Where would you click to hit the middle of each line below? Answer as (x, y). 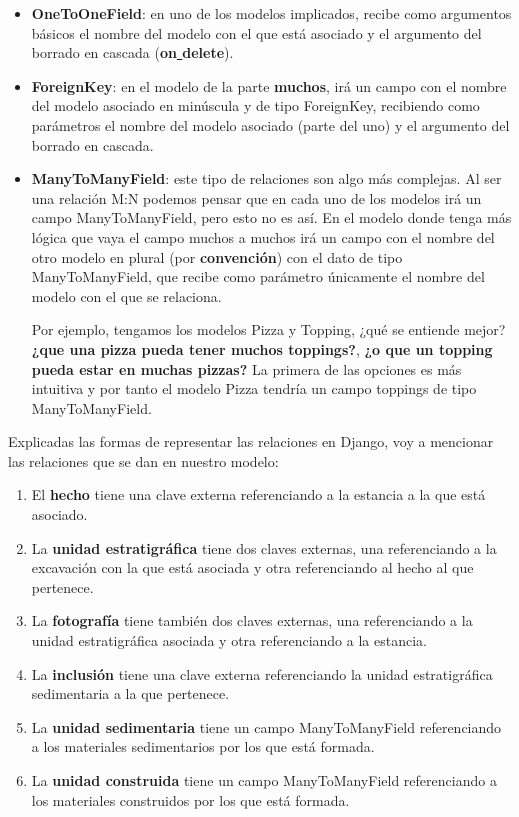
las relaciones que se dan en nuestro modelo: (143, 460)
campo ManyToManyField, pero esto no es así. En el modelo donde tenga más (271, 217)
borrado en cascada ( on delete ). (132, 52)
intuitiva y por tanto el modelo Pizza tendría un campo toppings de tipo (254, 388)
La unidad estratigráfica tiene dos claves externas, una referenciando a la (264, 547)
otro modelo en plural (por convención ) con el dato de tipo (217, 256)
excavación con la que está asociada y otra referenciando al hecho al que (252, 567)
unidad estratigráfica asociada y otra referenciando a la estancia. (229, 640)
